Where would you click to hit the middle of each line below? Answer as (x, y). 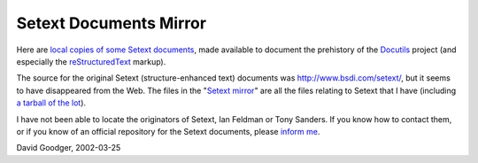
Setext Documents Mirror (112, 23)
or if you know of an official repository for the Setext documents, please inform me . (168, 131)
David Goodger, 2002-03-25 (69, 148)
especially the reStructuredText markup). (91, 61)
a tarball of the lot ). (51, 103)
